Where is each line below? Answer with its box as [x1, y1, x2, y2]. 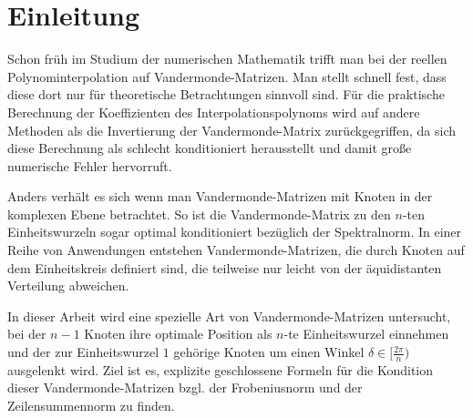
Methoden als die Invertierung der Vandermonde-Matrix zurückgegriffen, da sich [7, 120, 457, 139]
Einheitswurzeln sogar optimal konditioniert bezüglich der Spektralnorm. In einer [7, 222, 462, 241]
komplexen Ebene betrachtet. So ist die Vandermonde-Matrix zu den [7, 204, 391, 223]
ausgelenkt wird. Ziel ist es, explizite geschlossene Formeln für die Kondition [7, 360, 434, 379]
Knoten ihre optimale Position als [84, 324, 272, 343]
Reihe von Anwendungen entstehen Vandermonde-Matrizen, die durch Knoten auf [7, 240, 465, 260]
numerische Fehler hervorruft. [7, 156, 172, 175]
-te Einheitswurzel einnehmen [283, 324, 449, 343]
